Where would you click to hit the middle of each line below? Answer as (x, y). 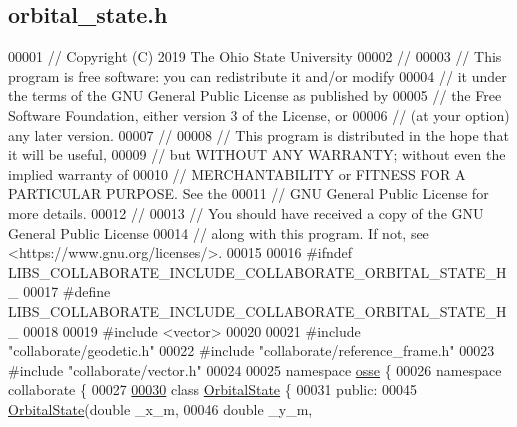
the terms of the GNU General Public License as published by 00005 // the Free (255, 95)
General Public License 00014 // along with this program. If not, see (218, 232)
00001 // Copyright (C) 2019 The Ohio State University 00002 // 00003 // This (255, 56)
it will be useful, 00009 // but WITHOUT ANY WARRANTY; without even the (257, 154)
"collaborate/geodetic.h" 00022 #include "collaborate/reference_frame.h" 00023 (251, 350)
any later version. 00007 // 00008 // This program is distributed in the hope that (259, 134)
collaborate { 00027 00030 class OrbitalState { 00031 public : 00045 (213, 389)
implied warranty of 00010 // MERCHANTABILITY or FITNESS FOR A (237, 173)
